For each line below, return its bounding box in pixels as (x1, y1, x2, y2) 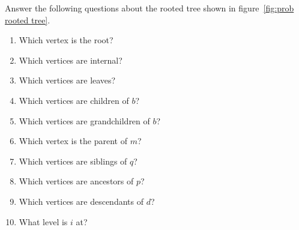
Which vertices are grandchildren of (19, 114, 150, 127)
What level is (19, 215, 68, 228)
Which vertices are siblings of (19, 154, 127, 167)
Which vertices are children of (19, 94, 129, 106)
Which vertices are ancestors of (19, 175, 134, 187)
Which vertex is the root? (19, 34, 113, 46)
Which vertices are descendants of (19, 195, 143, 207)
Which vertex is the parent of (19, 135, 128, 147)
